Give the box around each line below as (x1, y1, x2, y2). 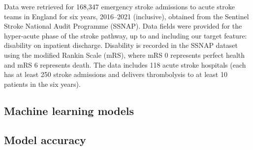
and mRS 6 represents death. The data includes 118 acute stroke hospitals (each (4, 59, 246, 70)
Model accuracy (4, 132, 86, 147)
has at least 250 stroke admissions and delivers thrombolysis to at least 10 (4, 69, 227, 79)
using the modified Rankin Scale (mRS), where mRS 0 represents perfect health (4, 49, 245, 60)
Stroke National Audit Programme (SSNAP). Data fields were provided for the (4, 21, 242, 31)
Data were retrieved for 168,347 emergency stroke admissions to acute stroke (4, 1, 235, 11)
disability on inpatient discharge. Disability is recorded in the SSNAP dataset (4, 40, 238, 50)
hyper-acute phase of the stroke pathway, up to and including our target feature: (4, 30, 247, 40)
